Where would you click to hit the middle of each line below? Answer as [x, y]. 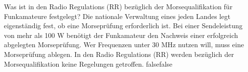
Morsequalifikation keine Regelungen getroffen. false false [88, 63]
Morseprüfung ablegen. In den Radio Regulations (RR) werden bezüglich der [119, 54]
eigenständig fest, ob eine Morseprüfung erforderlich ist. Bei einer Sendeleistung [123, 26]
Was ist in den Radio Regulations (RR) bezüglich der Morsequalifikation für [118, 6]
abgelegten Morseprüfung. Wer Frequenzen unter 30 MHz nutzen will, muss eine [124, 45]
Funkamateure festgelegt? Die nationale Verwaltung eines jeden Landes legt [117, 16]
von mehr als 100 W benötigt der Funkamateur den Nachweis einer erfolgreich [121, 35]
